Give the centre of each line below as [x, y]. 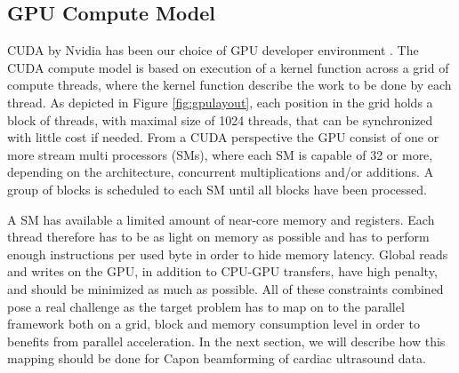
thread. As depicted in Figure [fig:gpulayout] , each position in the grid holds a [220, 102]
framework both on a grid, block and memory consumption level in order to [213, 324]
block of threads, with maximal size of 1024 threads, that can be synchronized [220, 119]
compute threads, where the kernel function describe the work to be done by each [229, 85]
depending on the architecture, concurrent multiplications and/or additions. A [221, 172]
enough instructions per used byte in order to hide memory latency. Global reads [228, 254]
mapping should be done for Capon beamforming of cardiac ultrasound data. [217, 358]
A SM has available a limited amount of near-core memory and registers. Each [221, 219]
